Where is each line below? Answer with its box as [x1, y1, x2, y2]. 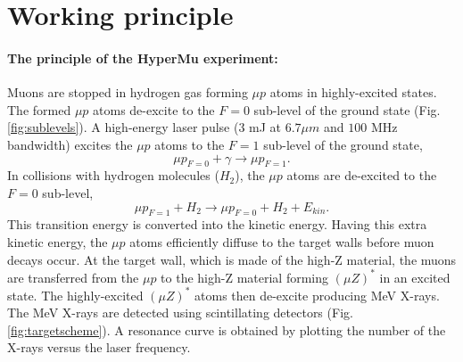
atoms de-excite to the [93, 100, 215, 119]
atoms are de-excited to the [286, 166, 437, 185]
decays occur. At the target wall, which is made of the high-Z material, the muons [7, 250, 457, 268]
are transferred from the [7, 267, 139, 286]
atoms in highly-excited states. [269, 83, 437, 102]
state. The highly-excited [7, 285, 144, 304]
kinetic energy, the [7, 232, 108, 251]
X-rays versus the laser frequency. [7, 338, 191, 357]
